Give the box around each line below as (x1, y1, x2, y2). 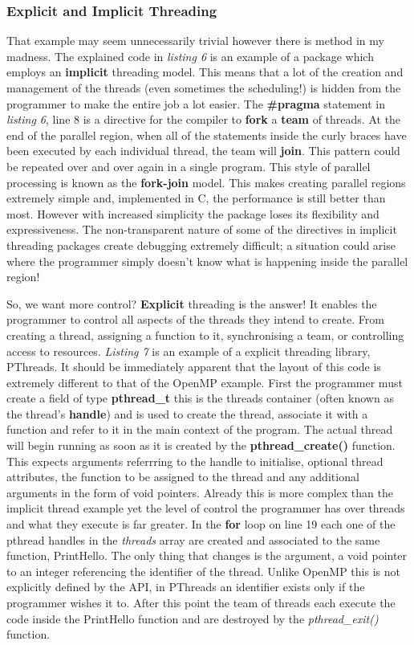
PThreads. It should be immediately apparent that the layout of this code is (6, 358, 381, 375)
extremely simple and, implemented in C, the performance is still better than (6, 190, 386, 206)
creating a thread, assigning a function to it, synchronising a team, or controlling (6, 326, 404, 343)
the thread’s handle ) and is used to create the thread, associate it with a (6, 405, 368, 422)
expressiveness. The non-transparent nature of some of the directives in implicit (6, 221, 397, 238)
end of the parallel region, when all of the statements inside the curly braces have (6, 126, 407, 143)
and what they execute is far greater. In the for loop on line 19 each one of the (6, 516, 396, 533)
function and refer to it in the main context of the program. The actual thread (6, 421, 393, 438)
